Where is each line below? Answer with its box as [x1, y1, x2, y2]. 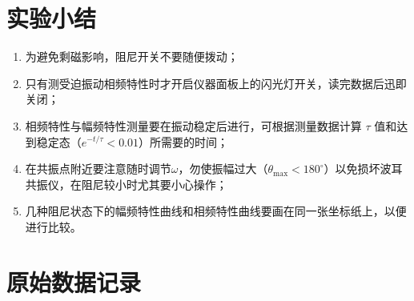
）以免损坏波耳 [324, 160, 403, 177]
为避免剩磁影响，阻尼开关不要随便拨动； [25, 48, 239, 65]
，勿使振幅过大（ [178, 160, 268, 177]
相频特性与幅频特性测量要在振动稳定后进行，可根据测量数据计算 [25, 117, 362, 134]
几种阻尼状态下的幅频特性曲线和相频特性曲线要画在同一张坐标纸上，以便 [25, 203, 407, 219]
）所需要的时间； [139, 133, 229, 150]
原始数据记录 [6, 265, 142, 298]
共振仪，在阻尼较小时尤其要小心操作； [25, 175, 227, 192]
